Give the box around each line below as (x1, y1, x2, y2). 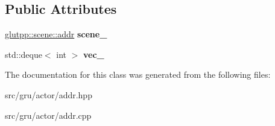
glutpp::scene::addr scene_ (5, 28, 107, 40)
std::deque (5, 48, 42, 60)
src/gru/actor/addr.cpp (5, 109, 92, 121)
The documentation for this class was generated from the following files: (5, 68, 271, 81)
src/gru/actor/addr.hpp (5, 88, 92, 101)
